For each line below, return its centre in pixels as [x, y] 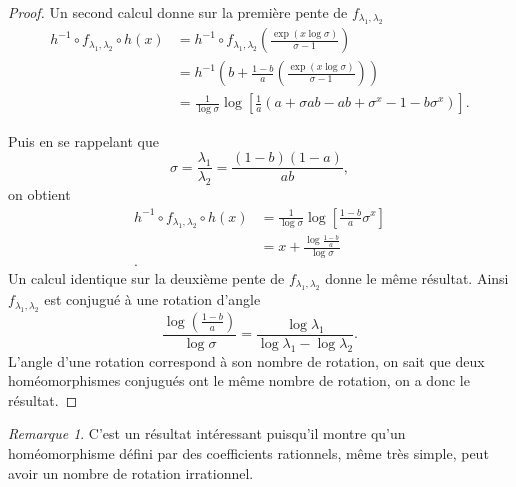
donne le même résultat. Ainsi [417, 278]
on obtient [39, 193]
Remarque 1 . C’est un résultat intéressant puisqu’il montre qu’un [207, 433]
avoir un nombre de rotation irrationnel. [131, 472]
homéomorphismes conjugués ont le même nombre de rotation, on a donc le [239, 380]
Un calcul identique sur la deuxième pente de [146, 278]
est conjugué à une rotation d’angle [152, 299]
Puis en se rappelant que [83, 140]
